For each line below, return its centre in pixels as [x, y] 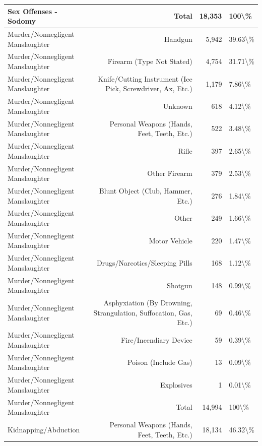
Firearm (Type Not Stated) [150, 61]
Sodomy [22, 21]
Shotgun [180, 285]
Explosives [176, 384]
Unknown [178, 106]
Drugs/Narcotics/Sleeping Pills [144, 263]
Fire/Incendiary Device [157, 340]
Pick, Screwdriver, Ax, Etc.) [149, 88]
